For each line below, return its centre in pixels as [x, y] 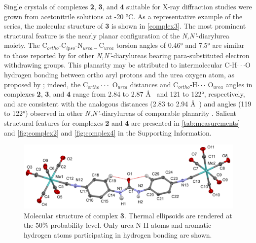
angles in [239, 84]
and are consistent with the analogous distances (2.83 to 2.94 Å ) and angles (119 [128, 103]
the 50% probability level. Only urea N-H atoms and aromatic [118, 225]
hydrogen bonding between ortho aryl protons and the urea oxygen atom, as [119, 75]
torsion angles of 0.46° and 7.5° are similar [180, 45]
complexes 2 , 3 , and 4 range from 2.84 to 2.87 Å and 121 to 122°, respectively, [125, 94]
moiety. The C [26, 45]
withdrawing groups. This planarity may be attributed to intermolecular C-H [121, 65]
